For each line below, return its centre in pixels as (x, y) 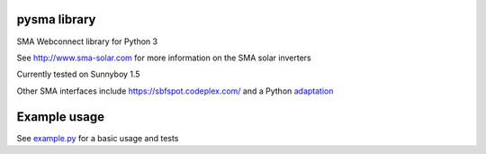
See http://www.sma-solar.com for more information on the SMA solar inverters (164, 58)
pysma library (56, 19)
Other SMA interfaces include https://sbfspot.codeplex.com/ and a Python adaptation (175, 91)
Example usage (61, 117)
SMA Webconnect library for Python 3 (87, 41)
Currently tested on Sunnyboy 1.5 (78, 74)
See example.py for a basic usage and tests (98, 138)
